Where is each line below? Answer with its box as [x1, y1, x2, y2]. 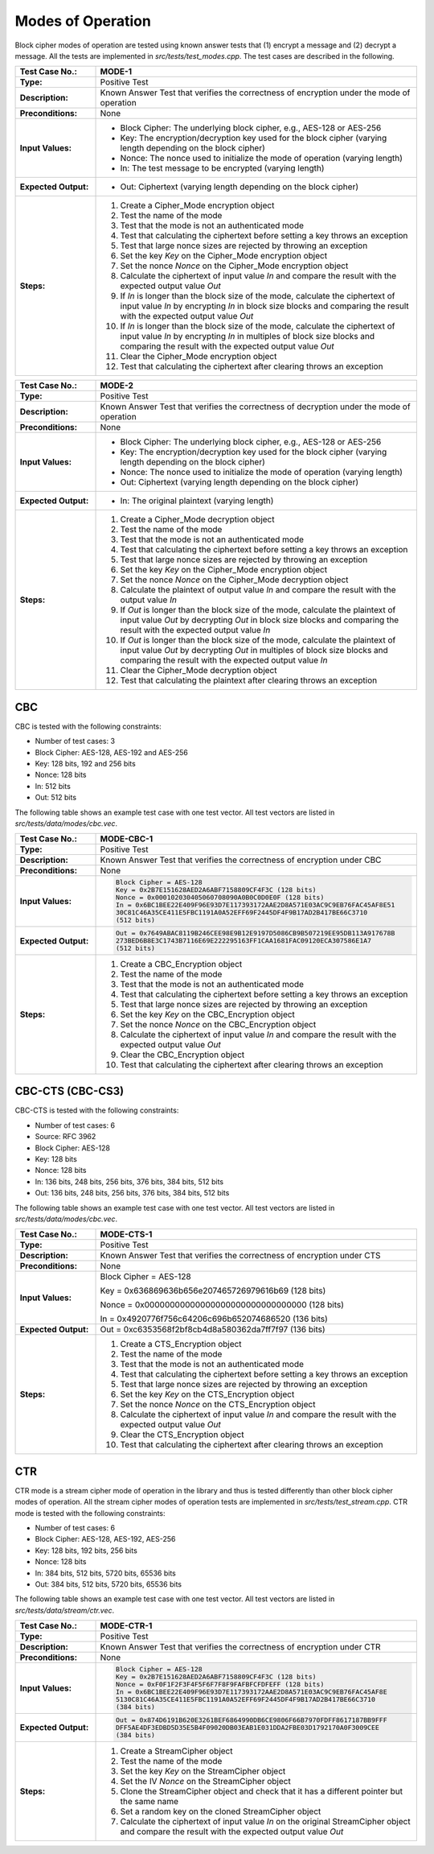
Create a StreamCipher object [120, 1745, 233, 1757]
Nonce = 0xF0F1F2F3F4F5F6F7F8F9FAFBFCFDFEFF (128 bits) [115, 1680, 325, 1689]
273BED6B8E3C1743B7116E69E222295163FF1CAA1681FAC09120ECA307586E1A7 [115, 936, 372, 945]
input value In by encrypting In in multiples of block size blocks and [120, 331, 375, 342]
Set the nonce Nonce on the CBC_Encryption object [120, 1018, 317, 1030]
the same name [120, 1795, 179, 1807]
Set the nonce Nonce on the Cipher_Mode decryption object [120, 574, 349, 585]
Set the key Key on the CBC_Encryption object [120, 1009, 295, 1020]
